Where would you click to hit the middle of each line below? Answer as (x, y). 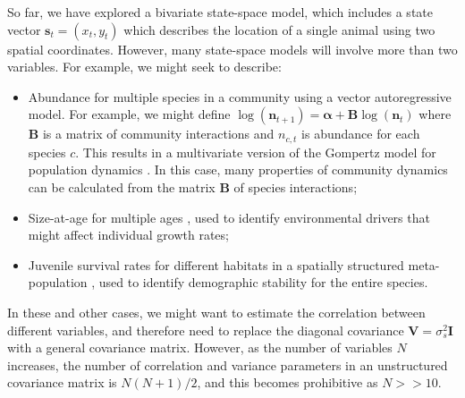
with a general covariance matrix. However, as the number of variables (200, 347)
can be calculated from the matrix (122, 187)
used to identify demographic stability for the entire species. (263, 282)
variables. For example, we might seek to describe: (144, 67)
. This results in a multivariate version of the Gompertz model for (256, 152)
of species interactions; (296, 187)
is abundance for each (361, 134)
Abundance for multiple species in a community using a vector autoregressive (240, 96)
